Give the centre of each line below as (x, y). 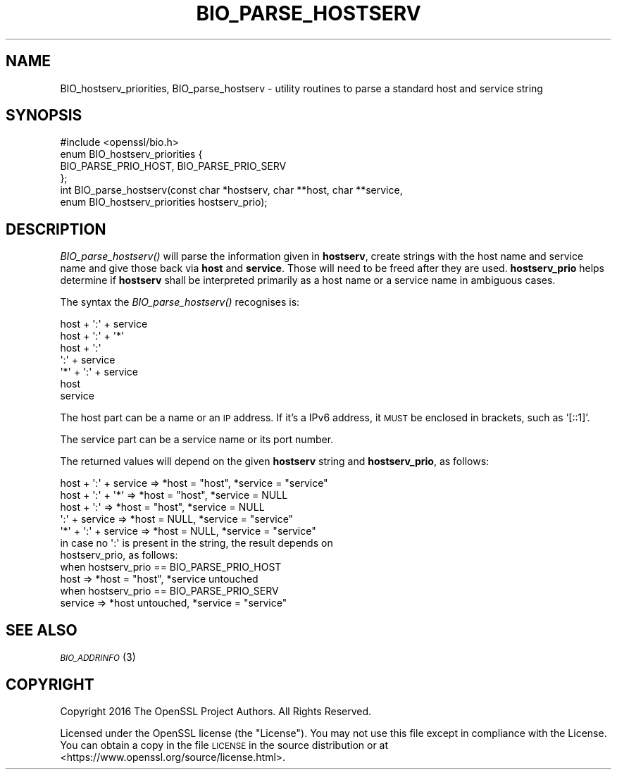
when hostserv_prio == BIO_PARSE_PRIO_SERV (169, 591)
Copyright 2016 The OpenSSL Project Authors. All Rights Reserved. (216, 711)
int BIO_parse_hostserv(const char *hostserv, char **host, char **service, (231, 190)
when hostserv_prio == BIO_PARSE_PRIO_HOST (171, 567)
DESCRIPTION (56, 229)
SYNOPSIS (44, 116)
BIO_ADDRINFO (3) (98, 657)
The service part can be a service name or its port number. (197, 440)
